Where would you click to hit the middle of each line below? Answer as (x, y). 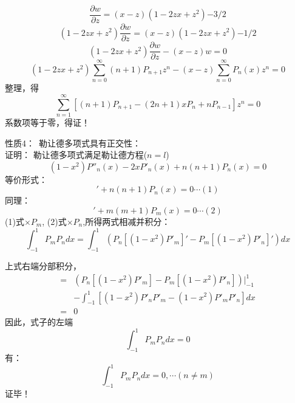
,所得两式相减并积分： (127, 221)
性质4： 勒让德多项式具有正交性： (73, 143)
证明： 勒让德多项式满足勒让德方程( (76, 155)
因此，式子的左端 (39, 322)
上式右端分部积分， (43, 265)
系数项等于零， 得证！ (47, 122)
